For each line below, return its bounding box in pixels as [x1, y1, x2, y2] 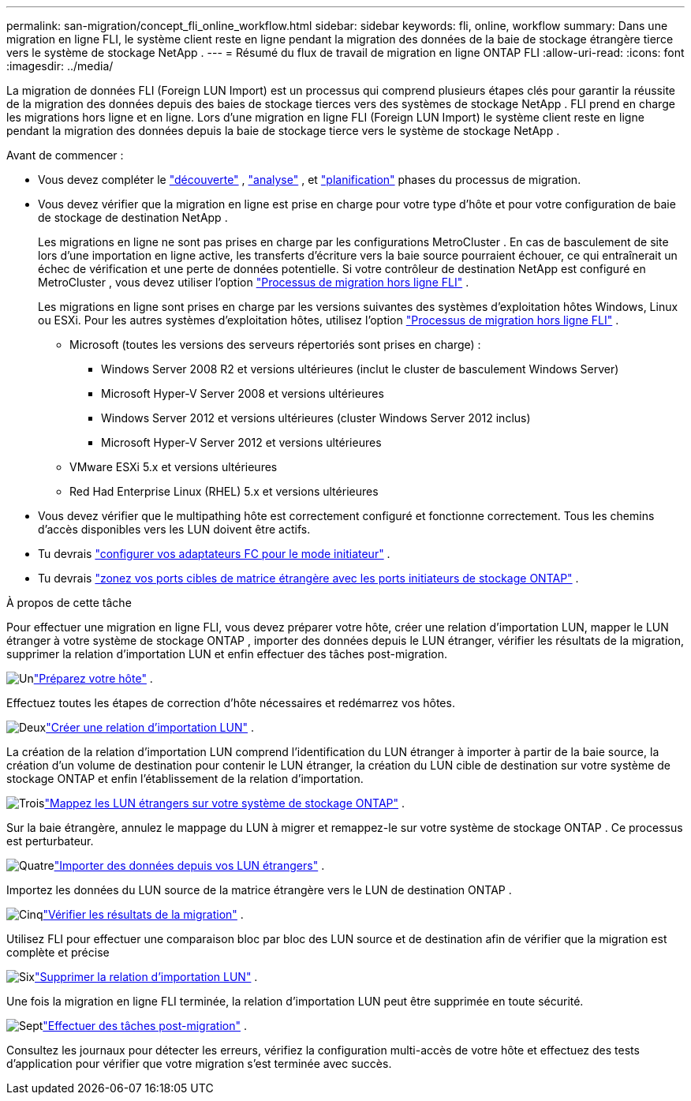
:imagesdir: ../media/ [6, 59, 114, 73]
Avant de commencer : [6, 148, 124, 162]
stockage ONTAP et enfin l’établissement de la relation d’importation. [6, 772, 364, 785]
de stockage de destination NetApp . [38, 211, 228, 224]
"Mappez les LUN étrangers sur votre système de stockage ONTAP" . [44, 796, 405, 810]
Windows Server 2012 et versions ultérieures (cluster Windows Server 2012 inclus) [101, 411, 531, 425]
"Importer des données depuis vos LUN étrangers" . [54, 859, 325, 872]
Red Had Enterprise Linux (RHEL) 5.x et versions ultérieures [69, 485, 379, 498]
